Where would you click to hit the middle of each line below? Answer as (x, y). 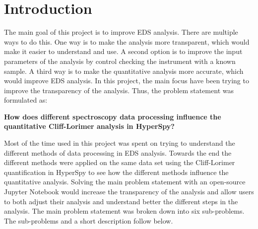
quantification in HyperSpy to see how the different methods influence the (116, 172)
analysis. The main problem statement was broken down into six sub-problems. (124, 211)
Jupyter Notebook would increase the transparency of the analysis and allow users (129, 192)
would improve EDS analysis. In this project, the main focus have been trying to (127, 81)
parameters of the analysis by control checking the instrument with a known (120, 61)
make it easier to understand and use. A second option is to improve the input (123, 51)
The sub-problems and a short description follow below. (89, 220)
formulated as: (26, 100)
